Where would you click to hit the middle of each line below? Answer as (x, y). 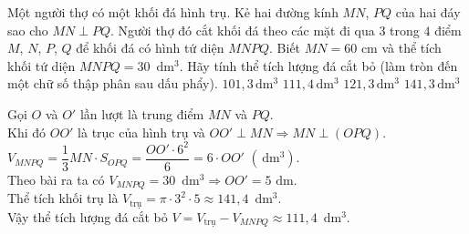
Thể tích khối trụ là (63, 198)
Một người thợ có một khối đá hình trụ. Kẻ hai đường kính (173, 12)
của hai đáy (428, 12)
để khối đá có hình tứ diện (150, 48)
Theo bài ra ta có (56, 179)
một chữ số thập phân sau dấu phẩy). (113, 83)
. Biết (285, 48)
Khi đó (27, 132)
